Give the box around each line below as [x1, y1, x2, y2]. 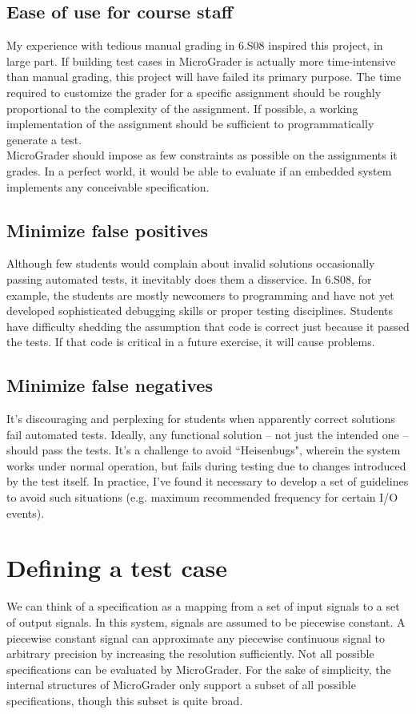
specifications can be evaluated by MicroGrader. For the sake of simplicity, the [6, 660, 391, 677]
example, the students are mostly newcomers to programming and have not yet [6, 286, 394, 303]
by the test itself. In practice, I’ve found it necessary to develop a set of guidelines [6, 473, 409, 490]
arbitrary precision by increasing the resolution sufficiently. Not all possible [6, 645, 374, 662]
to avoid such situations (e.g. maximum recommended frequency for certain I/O [6, 489, 398, 506]
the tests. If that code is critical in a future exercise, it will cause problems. [6, 333, 375, 350]
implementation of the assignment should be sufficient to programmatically [6, 115, 374, 132]
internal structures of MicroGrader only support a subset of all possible [6, 676, 356, 693]
